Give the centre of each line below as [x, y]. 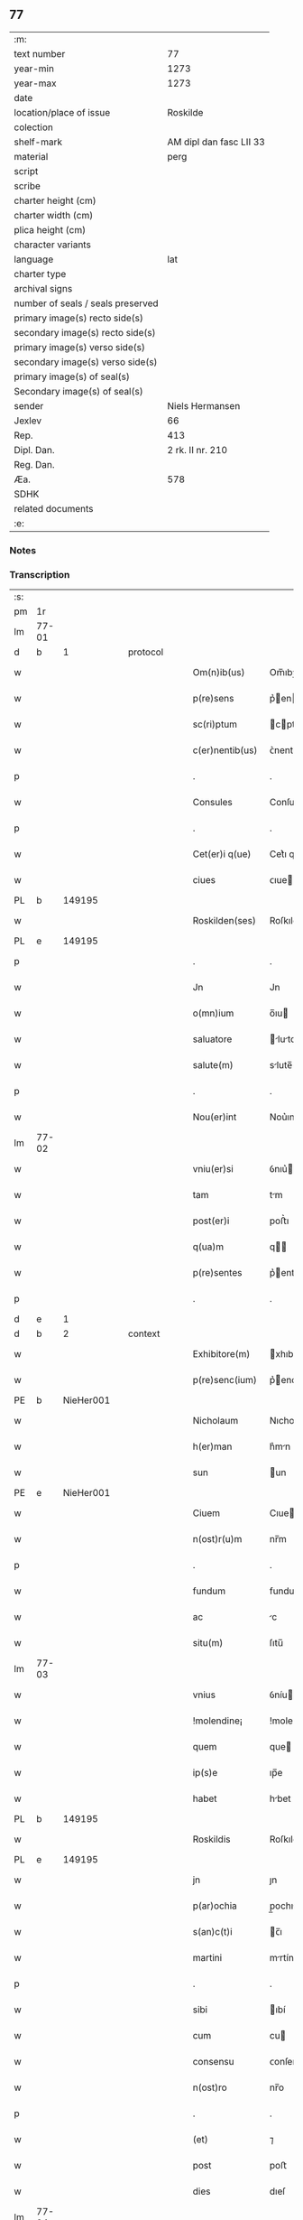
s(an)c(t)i [212, 1932]
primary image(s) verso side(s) [80, 347]
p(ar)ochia [215, 1906]
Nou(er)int [215, 1117]
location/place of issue [62, 112]
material [31, 156]
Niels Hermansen [204, 405]
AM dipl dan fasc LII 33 [216, 142]
